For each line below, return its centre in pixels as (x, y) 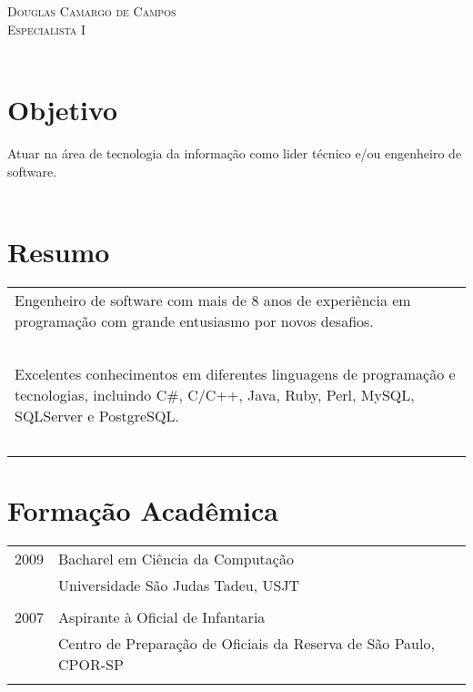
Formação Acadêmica (143, 510)
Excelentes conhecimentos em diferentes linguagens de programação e (235, 373)
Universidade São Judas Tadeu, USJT (179, 585)
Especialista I (47, 29)
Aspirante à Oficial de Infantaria (162, 616)
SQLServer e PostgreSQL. (97, 415)
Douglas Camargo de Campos (92, 11)
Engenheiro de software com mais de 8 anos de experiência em (213, 300)
